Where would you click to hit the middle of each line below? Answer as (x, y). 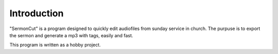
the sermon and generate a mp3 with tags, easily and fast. (71, 35)
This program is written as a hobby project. (55, 45)
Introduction (37, 13)
